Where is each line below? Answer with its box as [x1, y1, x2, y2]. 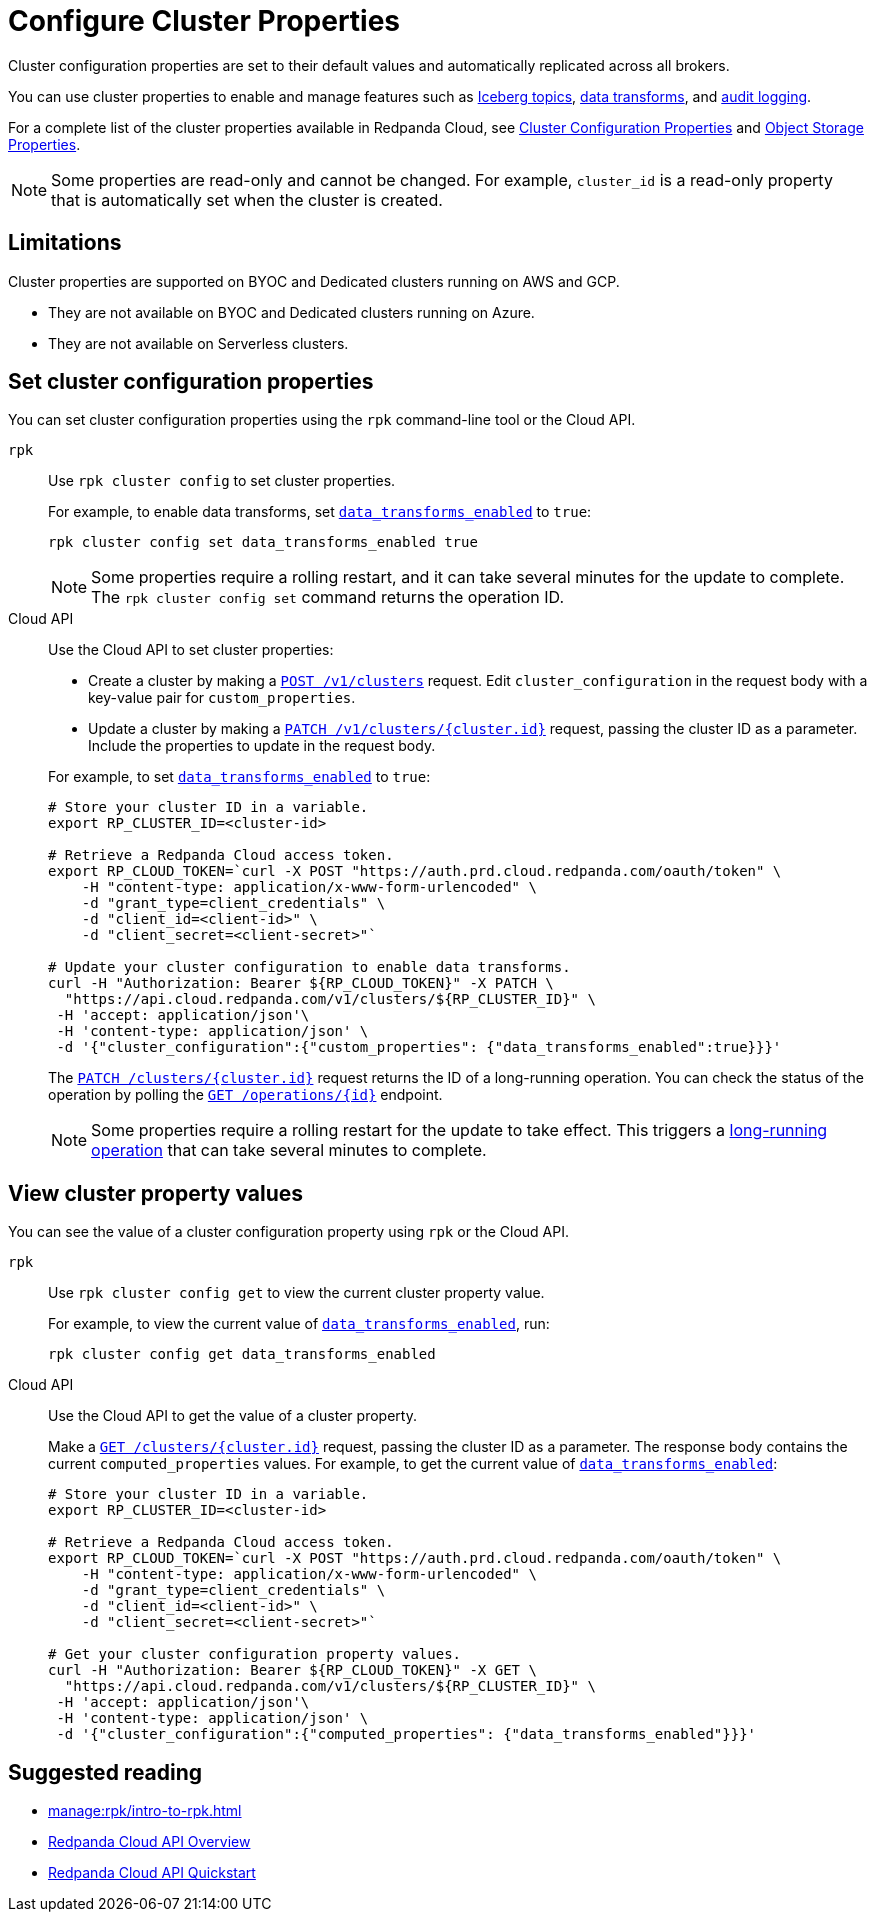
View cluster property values [8, 1180, 304, 1206]
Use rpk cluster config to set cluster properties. [48, 472, 396, 490]
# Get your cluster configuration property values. [48, 1646, 462, 1663]
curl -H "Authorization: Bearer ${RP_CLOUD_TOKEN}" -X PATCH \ [48, 975, 554, 992]
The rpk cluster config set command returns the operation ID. [91, 587, 564, 608]
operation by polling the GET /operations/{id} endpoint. [48, 1086, 443, 1104]
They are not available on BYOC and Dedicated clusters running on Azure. [48, 303, 535, 321]
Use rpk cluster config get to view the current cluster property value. [48, 1284, 545, 1302]
